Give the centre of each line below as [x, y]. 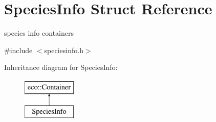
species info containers [39, 33]
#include [18, 50]
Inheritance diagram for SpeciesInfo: [61, 67]
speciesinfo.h [64, 50]
